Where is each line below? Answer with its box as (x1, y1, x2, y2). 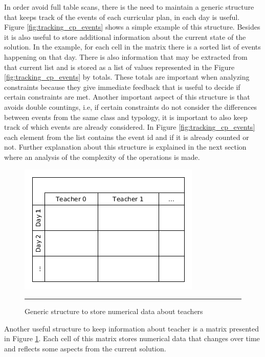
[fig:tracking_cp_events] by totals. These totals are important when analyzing (4, 72, 250, 82)
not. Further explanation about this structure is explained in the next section (4, 141, 247, 152)
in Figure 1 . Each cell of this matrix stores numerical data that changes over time (4, 333, 260, 344)
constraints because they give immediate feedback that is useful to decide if (4, 81, 240, 92)
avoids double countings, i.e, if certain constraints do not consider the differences (4, 101, 257, 112)
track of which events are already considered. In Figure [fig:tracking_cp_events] (4, 122, 255, 132)
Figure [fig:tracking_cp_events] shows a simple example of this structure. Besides (4, 21, 260, 32)
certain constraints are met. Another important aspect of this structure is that (4, 91, 250, 102)
